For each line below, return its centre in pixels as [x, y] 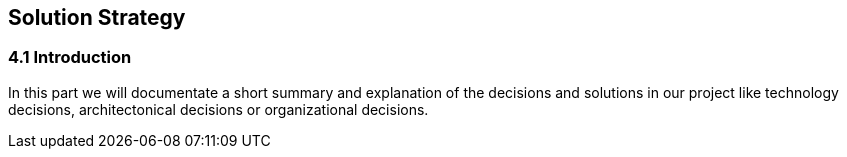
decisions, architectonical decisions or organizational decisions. [218, 109]
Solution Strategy [97, 17]
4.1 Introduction [70, 57]
